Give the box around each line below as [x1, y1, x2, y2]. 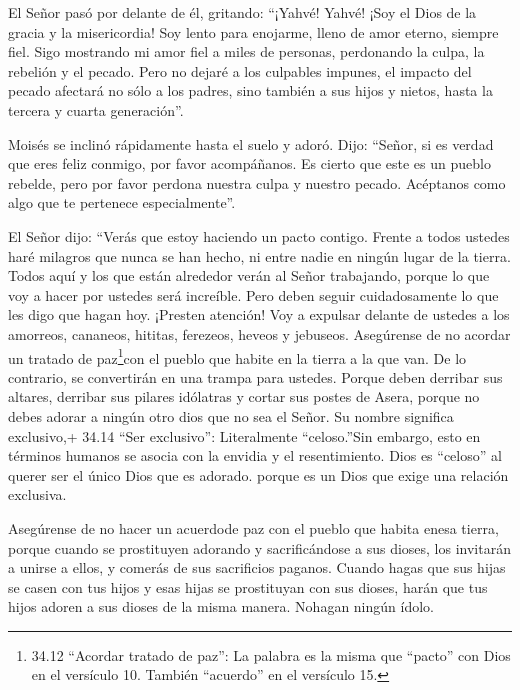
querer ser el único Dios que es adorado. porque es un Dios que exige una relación [8, 464, 509, 485]
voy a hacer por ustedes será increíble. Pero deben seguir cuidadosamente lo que [8, 284, 499, 305]
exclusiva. [8, 484, 67, 505]
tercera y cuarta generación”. [8, 99, 184, 120]
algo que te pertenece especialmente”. [8, 192, 236, 213]
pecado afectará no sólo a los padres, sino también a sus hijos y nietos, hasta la [8, 80, 493, 101]
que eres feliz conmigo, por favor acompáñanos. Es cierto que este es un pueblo [8, 153, 491, 174]
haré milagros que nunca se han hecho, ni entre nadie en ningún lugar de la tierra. [8, 245, 511, 266]
